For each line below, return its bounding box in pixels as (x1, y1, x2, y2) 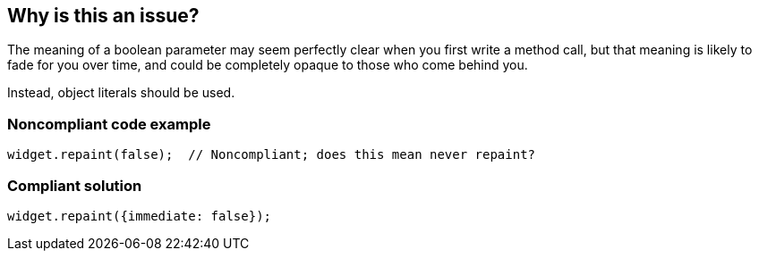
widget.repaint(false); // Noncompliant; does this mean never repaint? (7, 147, 536, 162)
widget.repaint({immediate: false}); (7, 208, 272, 223)
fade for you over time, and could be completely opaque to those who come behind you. (7, 57, 528, 73)
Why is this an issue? (7, 4, 200, 27)
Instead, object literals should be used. (7, 85, 235, 101)
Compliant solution (7, 176, 142, 195)
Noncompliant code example (7, 114, 211, 133)
